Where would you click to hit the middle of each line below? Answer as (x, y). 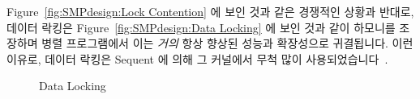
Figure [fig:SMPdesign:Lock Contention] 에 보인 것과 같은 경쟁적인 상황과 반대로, (210, 11)
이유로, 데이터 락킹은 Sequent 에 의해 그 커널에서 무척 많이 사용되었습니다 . (197, 58)
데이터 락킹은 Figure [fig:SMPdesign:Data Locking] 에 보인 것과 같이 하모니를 (201, 27)
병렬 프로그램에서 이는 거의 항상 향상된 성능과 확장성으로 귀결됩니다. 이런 (227, 43)
